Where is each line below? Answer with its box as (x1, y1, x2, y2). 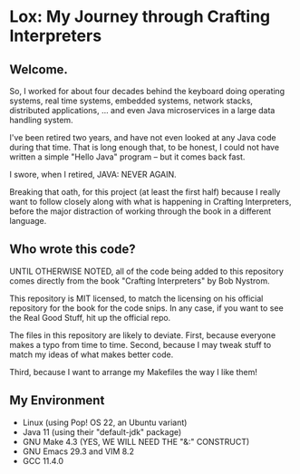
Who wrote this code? (9, 242, 136, 257)
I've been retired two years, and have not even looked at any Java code (9, 132, 276, 142)
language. (9, 216, 47, 226)
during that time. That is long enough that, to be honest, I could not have (9, 142, 279, 152)
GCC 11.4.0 (22, 455, 64, 466)
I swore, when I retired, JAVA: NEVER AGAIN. (9, 169, 177, 179)
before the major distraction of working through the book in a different (9, 206, 272, 217)
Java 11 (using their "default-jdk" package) (22, 426, 182, 437)
